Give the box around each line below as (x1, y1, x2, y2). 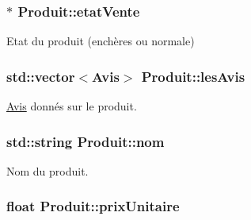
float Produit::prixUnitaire (6, 196, 180, 216)
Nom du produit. (6, 162, 89, 179)
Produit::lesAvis (141, 66, 245, 86)
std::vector (6, 66, 75, 86)
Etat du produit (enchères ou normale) (6, 33, 195, 49)
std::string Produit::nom (6, 131, 165, 151)
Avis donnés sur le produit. (6, 98, 137, 114)
